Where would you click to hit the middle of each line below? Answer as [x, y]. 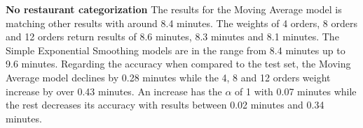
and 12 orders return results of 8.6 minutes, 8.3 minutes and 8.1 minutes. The [172, 37]
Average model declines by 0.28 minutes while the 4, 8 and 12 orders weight [168, 77]
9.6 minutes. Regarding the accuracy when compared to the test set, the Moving [178, 64]
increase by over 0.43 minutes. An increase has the [114, 91]
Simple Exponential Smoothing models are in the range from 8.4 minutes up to [176, 50]
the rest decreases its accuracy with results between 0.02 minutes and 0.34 [165, 105]
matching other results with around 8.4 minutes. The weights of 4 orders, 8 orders [181, 23]
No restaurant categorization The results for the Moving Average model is [174, 9]
